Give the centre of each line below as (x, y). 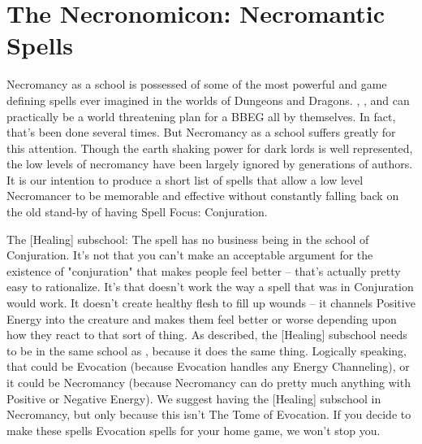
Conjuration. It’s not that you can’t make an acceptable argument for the (190, 255)
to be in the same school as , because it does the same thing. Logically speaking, (207, 350)
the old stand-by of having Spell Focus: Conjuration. (137, 212)
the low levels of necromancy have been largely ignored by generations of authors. (210, 164)
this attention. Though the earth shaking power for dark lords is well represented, (210, 148)
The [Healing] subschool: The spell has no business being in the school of (188, 239)
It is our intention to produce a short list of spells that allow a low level (185, 179)
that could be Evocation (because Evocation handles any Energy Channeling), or (208, 366)
